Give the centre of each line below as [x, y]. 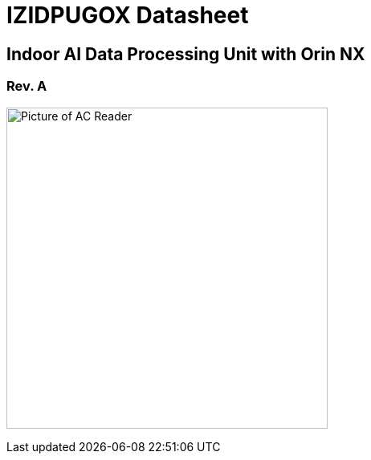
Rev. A [27, 86]
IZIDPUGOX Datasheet [128, 15]
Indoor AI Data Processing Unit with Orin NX [186, 54]
